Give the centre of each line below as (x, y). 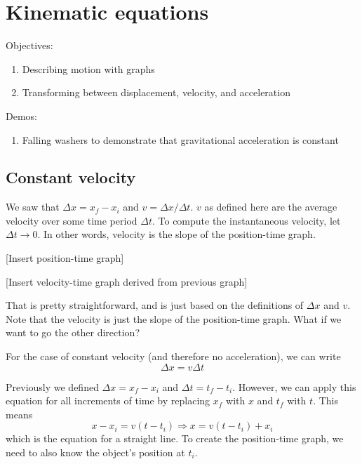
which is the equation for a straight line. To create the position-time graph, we (175, 438)
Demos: (21, 115)
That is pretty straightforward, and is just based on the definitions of (155, 305)
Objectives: (29, 45)
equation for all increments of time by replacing (108, 400)
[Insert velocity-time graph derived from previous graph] (127, 281)
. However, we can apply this (294, 386)
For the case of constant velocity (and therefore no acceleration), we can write (173, 356)
